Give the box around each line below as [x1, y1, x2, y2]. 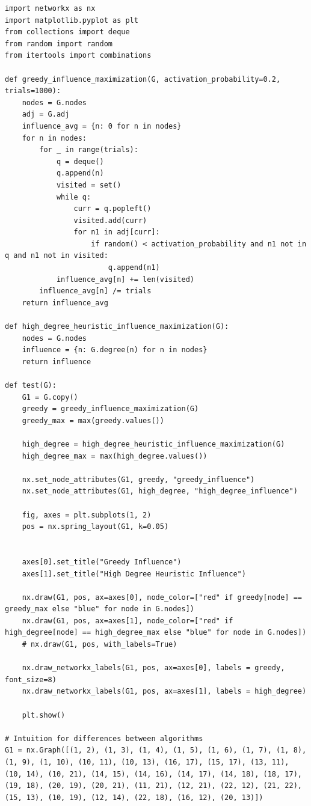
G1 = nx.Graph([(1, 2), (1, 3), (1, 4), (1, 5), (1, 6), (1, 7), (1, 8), [5, 746, 307, 755]
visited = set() [56, 180, 122, 189]
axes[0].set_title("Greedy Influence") [22, 557, 182, 566]
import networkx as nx [5, 4, 96, 13]
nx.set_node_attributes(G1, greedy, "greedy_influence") [22, 475, 255, 484]
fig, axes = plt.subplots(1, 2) [22, 510, 152, 519]
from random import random [5, 39, 112, 48]
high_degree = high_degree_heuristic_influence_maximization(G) [22, 439, 285, 448]
